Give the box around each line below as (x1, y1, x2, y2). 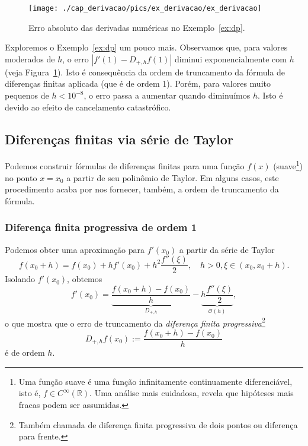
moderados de (5, 52, 55, 65)
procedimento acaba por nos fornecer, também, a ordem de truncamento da (5, 183, 279, 195)
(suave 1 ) (273, 158, 303, 172)
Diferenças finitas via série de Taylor (5, 129, 233, 148)
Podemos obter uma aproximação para (5, 243, 145, 255)
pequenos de (5, 89, 49, 102)
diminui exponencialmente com (174, 52, 287, 65)
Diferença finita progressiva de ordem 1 (5, 220, 197, 235)
